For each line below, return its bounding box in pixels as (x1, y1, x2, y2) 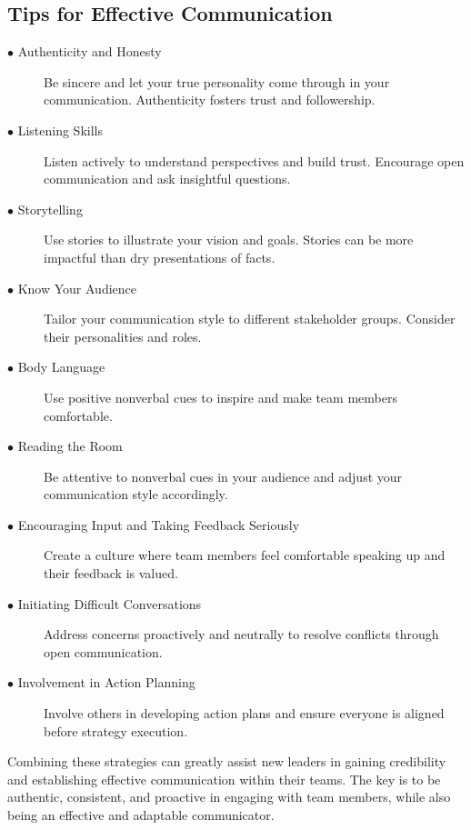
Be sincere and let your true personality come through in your (44, 72, 390, 91)
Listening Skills (17, 120, 103, 139)
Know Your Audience (17, 278, 136, 297)
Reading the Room (17, 436, 123, 455)
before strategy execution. (44, 721, 188, 740)
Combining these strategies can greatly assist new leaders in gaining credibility (7, 752, 446, 771)
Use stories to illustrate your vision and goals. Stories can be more (44, 230, 414, 249)
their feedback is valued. (44, 564, 178, 583)
